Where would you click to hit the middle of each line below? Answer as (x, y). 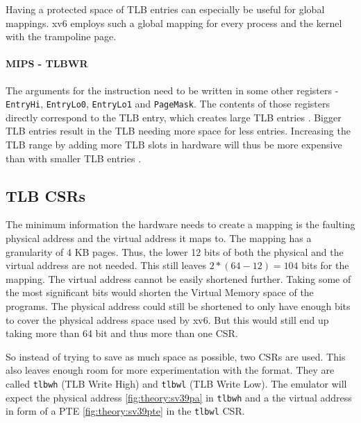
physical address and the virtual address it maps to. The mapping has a (159, 238)
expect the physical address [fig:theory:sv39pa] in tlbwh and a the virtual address (179, 397)
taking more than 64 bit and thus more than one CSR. (122, 333)
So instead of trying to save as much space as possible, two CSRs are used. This (176, 356)
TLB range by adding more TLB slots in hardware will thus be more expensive (174, 145)
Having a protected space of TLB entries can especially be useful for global (165, 9)
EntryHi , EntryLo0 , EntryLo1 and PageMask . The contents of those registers (168, 104)
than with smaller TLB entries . (74, 158)
